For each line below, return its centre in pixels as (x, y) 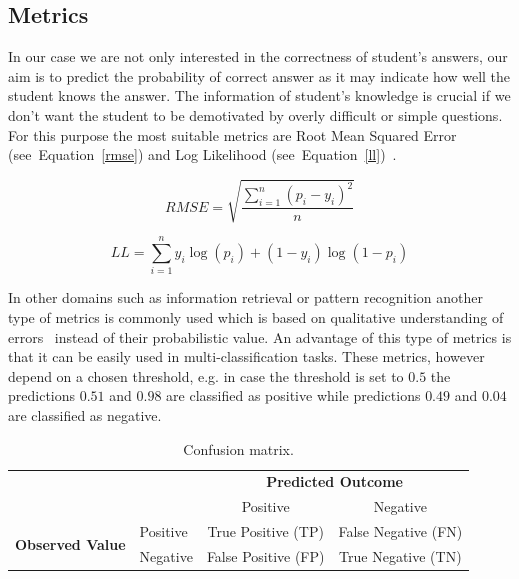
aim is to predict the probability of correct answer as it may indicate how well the (259, 75)
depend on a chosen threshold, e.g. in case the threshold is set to (206, 375)
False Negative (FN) (400, 531)
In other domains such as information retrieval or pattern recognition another (246, 297)
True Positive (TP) (265, 531)
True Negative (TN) (400, 555)
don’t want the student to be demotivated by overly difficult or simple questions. (255, 114)
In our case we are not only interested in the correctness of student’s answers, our (258, 56)
